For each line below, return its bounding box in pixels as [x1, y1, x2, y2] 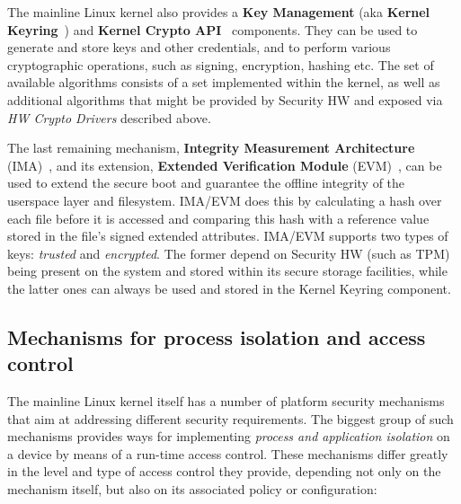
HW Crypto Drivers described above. [7, 108, 211, 127]
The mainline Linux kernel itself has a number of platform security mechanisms [7, 392, 445, 411]
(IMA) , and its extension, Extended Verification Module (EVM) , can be [7, 155, 442, 174]
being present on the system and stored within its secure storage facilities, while [7, 261, 448, 280]
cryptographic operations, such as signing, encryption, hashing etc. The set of [7, 55, 434, 74]
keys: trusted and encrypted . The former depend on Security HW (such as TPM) [7, 243, 450, 262]
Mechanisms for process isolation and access [7, 323, 426, 350]
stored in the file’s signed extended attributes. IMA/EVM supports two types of [7, 226, 448, 245]
